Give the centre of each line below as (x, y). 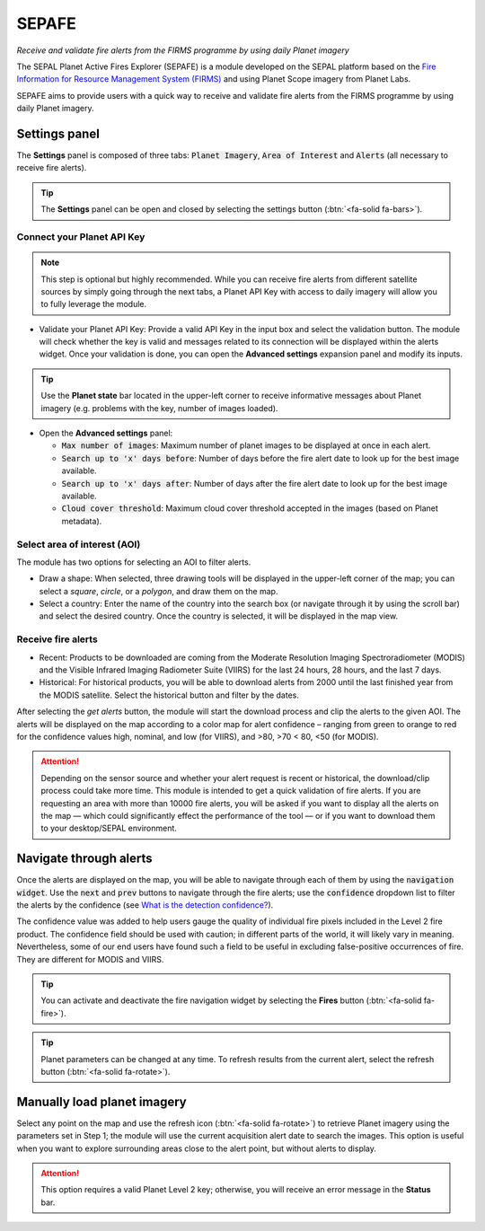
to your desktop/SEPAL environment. (109, 828)
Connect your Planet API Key (81, 236)
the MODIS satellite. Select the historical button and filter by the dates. (169, 695)
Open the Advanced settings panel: (106, 433)
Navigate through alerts (84, 859)
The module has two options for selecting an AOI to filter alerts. (134, 562)
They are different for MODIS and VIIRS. (90, 959)
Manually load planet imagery (102, 1101)
